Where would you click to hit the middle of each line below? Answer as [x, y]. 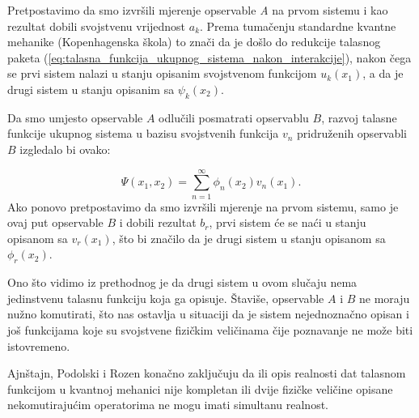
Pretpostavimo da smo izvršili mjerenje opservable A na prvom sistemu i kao [198, 10]
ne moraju [384, 298]
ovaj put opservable [55, 222]
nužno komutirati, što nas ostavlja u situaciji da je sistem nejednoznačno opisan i [208, 314]
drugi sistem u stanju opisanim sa [91, 89]
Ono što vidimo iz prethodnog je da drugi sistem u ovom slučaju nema [182, 282]
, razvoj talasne [359, 117]
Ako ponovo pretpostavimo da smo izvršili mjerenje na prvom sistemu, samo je [203, 206]
